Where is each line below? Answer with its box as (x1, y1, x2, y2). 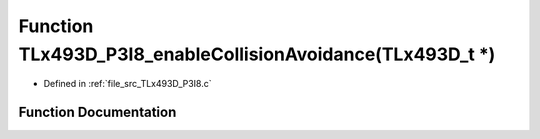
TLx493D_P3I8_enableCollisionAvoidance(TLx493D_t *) (18, 43, 496, 65)
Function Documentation (18, 104, 177, 121)
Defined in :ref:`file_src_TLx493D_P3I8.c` (43, 78, 212, 90)
